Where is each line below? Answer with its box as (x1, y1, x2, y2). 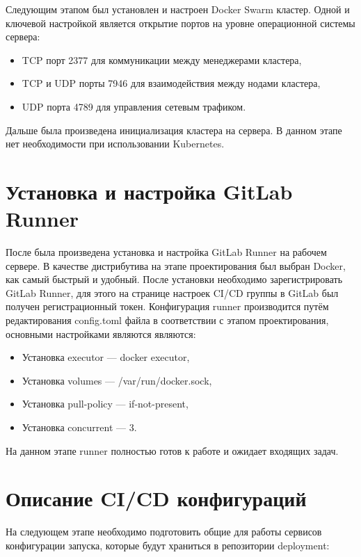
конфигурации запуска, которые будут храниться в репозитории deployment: (6, 538, 330, 552)
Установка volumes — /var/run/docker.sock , (22, 373, 212, 387)
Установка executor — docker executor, (22, 350, 190, 364)
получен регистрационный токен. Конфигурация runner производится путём (6, 299, 329, 314)
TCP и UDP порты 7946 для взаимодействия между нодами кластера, (22, 76, 321, 90)
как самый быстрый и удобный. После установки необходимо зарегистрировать (6, 272, 343, 286)
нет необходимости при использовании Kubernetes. (6, 136, 225, 151)
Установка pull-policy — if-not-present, (22, 396, 188, 411)
